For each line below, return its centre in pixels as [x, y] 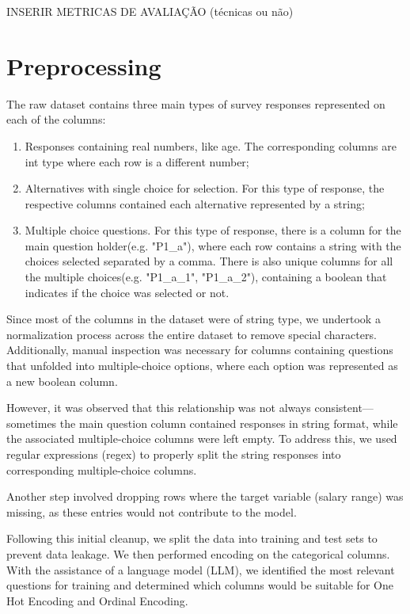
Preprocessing [84, 65]
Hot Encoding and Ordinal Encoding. [97, 600]
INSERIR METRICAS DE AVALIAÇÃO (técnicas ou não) [150, 11]
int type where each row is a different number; [137, 161]
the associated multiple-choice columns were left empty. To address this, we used [202, 439]
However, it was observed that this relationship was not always [159, 408]
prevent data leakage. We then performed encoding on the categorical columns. [198, 553]
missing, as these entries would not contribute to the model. [152, 511]
